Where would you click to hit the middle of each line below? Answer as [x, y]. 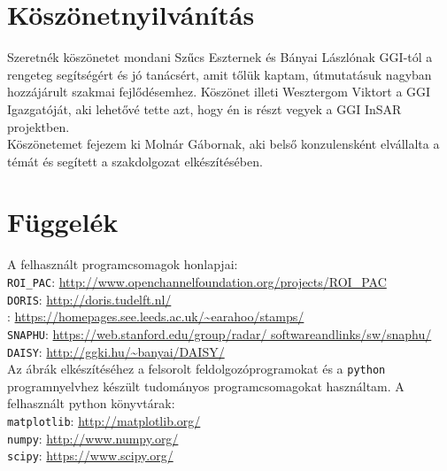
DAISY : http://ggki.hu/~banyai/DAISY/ [116, 351]
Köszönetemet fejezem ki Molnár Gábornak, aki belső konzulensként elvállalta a [223, 144]
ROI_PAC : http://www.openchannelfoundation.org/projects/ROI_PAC [197, 282]
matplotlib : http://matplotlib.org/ [104, 421]
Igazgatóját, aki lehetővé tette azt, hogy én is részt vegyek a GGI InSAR [204, 108]
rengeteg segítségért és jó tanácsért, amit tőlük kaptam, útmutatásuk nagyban [220, 74]
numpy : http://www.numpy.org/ [93, 438]
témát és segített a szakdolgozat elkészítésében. [135, 161]
